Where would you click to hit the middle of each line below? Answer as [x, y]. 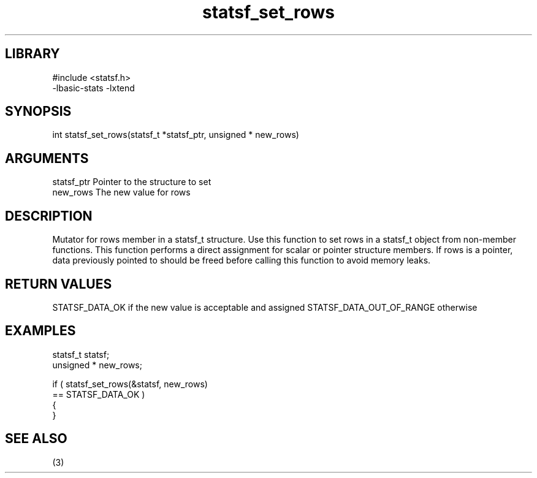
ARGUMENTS [47, 158]
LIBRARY [32, 54]
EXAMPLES [40, 331]
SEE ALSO [36, 439]
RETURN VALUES [59, 284]
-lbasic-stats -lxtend [93, 88]
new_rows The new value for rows [121, 192]
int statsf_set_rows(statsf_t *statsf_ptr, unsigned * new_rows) [176, 135]
